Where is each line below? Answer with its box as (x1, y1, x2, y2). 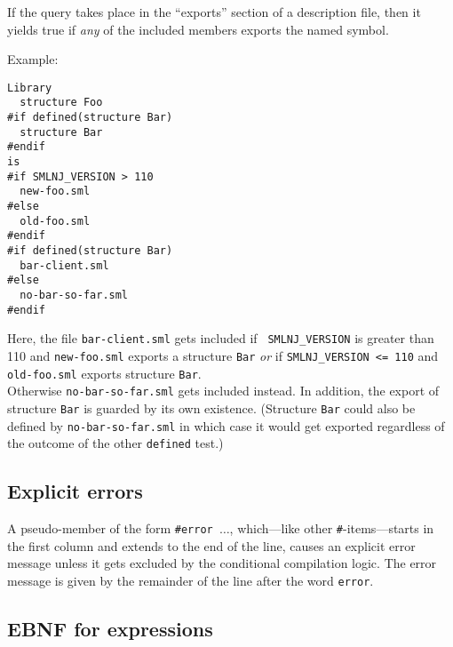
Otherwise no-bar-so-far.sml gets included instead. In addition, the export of (7, 381, 440, 400)
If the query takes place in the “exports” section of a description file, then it (7, 3, 421, 20)
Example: (7, 50, 59, 68)
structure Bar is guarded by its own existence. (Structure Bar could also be (7, 398, 416, 417)
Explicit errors (7, 477, 143, 505)
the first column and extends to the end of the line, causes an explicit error (7, 536, 416, 555)
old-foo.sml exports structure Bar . (7, 363, 202, 382)
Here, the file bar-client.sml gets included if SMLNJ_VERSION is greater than (7, 329, 434, 347)
